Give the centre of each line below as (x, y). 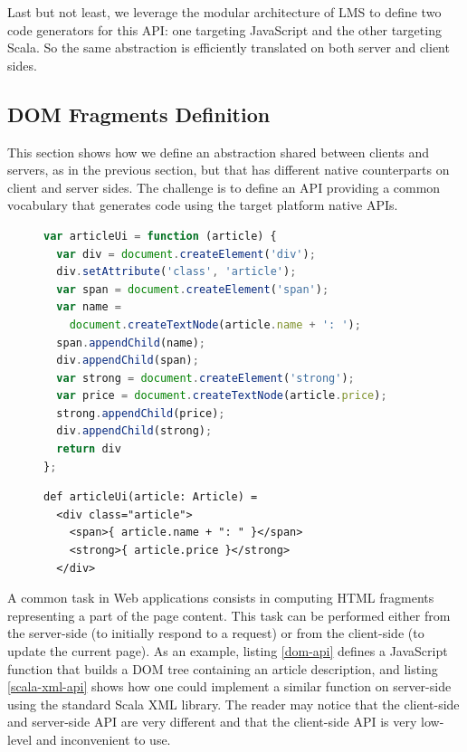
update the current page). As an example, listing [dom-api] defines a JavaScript (228, 651)
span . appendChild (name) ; (131, 343)
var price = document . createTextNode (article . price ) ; (222, 396)
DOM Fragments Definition (139, 114)
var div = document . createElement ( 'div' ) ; (186, 254)
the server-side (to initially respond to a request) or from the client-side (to (216, 633)
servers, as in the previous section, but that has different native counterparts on (229, 170)
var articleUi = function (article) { (160, 236)
